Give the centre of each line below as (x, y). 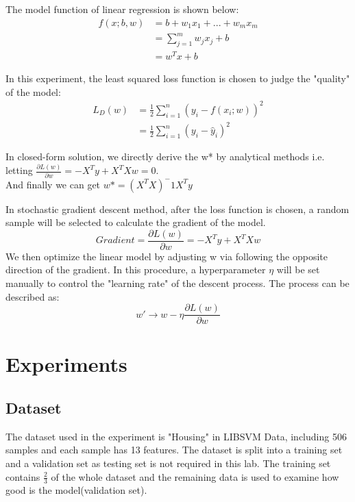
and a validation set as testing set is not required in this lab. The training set (168, 463)
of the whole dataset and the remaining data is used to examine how (195, 476)
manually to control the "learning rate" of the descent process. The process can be (177, 283)
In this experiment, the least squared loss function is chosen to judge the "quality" (178, 78)
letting (19, 170)
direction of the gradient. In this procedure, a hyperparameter (136, 269)
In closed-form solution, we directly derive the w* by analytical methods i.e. (165, 156)
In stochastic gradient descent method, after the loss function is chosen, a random (177, 209)
